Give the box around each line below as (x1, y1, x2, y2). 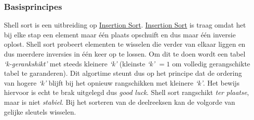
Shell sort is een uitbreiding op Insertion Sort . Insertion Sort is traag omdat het (4, 20, 246, 30)
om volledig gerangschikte (172, 58, 251, 68)
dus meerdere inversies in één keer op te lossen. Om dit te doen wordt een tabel (4, 49, 246, 59)
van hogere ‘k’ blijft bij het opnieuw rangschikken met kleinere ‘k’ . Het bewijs (4, 77, 240, 88)
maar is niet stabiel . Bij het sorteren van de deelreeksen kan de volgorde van (4, 96, 235, 107)
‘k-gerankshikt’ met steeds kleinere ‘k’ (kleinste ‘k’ (4, 58, 155, 68)
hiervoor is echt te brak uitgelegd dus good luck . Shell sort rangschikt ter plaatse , (4, 87, 249, 97)
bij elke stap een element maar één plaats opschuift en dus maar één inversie (4, 29, 236, 39)
